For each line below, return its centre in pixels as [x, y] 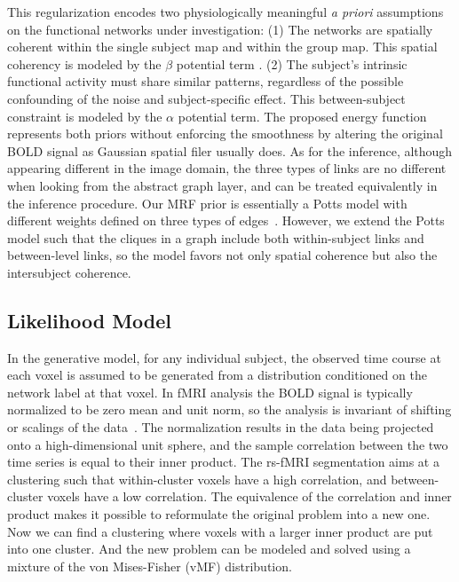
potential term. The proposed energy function [302, 116]
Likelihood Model [90, 320]
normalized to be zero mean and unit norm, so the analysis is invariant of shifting [229, 409]
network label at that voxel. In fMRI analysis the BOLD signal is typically [210, 392]
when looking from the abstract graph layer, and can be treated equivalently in [222, 185]
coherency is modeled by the [84, 63]
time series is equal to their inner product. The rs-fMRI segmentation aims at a [223, 462]
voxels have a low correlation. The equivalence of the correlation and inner [249, 496]
